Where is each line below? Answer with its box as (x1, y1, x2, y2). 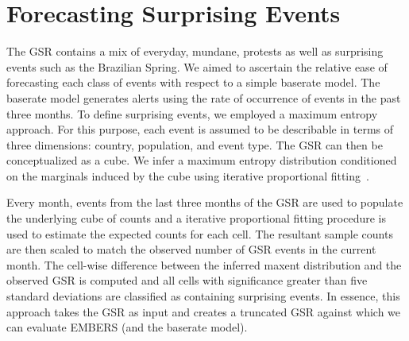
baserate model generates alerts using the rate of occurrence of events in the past (6, 89, 401, 106)
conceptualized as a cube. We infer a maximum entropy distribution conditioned (6, 152, 397, 169)
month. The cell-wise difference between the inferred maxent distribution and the (6, 256, 402, 273)
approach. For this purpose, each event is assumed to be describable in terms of (6, 121, 394, 138)
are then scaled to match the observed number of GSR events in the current (6, 241, 376, 258)
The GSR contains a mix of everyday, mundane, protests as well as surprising (6, 43, 384, 60)
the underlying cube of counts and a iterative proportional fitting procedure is (6, 210, 387, 227)
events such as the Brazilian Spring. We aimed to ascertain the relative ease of (6, 58, 388, 75)
